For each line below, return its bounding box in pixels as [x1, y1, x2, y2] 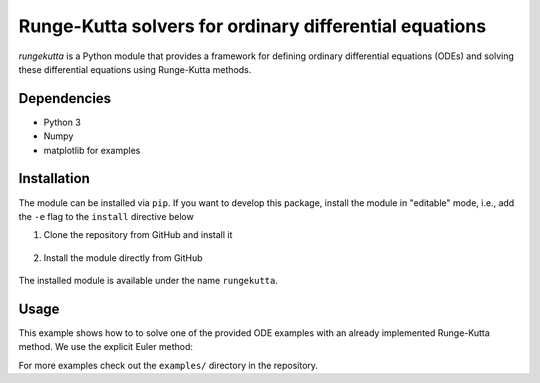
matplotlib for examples [43, 144, 141, 156]
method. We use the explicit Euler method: [18, 341, 194, 353]
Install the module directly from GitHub [43, 251, 204, 264]
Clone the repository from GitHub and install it [43, 229, 233, 241]
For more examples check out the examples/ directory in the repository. [18, 359, 319, 371]
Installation [18, 170, 90, 187]
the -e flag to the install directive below [18, 210, 194, 222]
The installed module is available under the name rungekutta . [18, 275, 279, 287]
